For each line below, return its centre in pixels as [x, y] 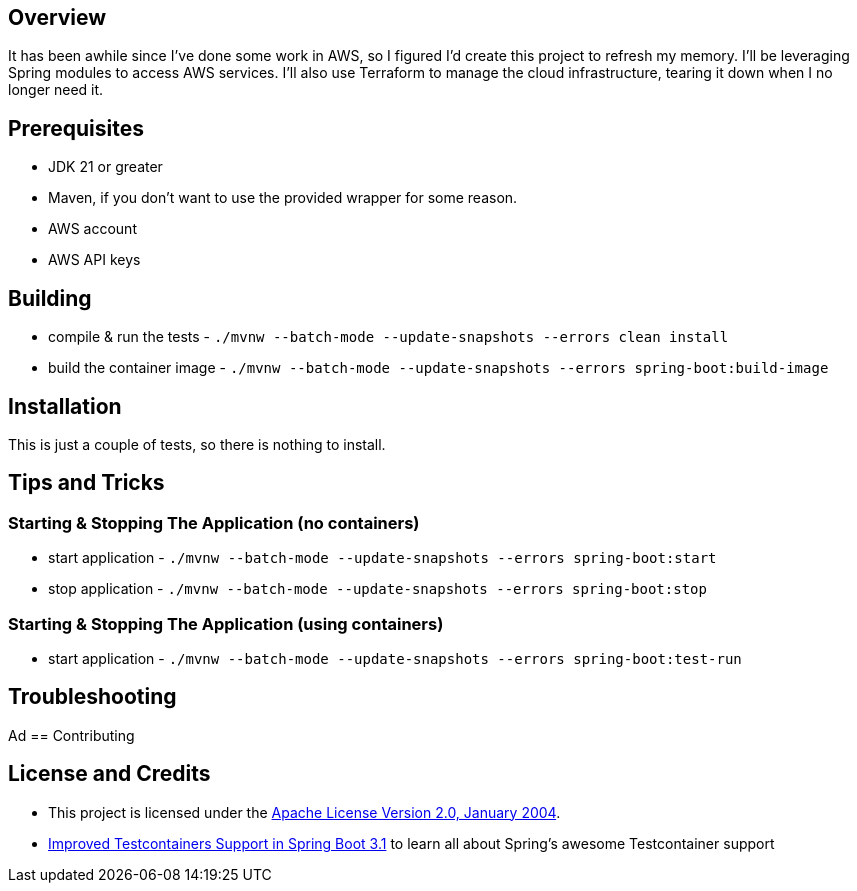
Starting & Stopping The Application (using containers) [226, 623]
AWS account [92, 229]
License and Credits [109, 774]
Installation [65, 406]
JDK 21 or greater [105, 167]
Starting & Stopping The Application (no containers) [214, 522]
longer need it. [56, 90]
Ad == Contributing [71, 735]
